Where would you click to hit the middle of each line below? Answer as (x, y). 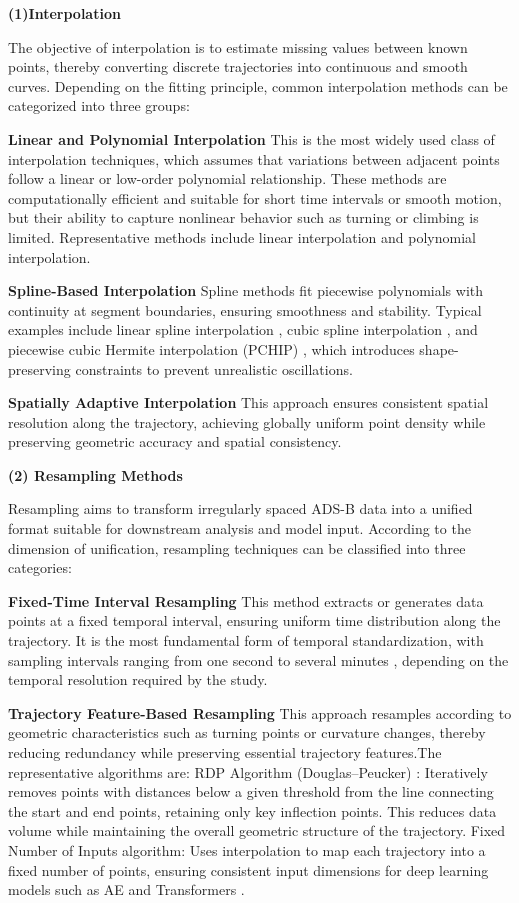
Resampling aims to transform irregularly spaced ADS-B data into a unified (240, 508)
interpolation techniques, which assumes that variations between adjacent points (254, 158)
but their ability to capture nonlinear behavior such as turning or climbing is (243, 217)
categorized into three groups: (99, 105)
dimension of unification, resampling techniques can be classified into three (237, 547)
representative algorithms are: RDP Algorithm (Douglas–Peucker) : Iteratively (248, 771)
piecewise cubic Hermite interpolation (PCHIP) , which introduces (211, 348)
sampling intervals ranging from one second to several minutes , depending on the (258, 659)
